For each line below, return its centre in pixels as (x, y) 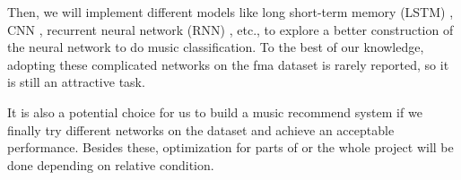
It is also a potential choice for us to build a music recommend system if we (215, 111)
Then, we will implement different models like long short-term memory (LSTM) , (230, 12)
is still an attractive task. (76, 82)
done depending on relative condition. (111, 164)
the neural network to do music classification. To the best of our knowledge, (216, 47)
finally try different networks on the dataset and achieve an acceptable (201, 129)
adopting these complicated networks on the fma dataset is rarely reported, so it (228, 64)
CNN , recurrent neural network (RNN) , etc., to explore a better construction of (230, 29)
